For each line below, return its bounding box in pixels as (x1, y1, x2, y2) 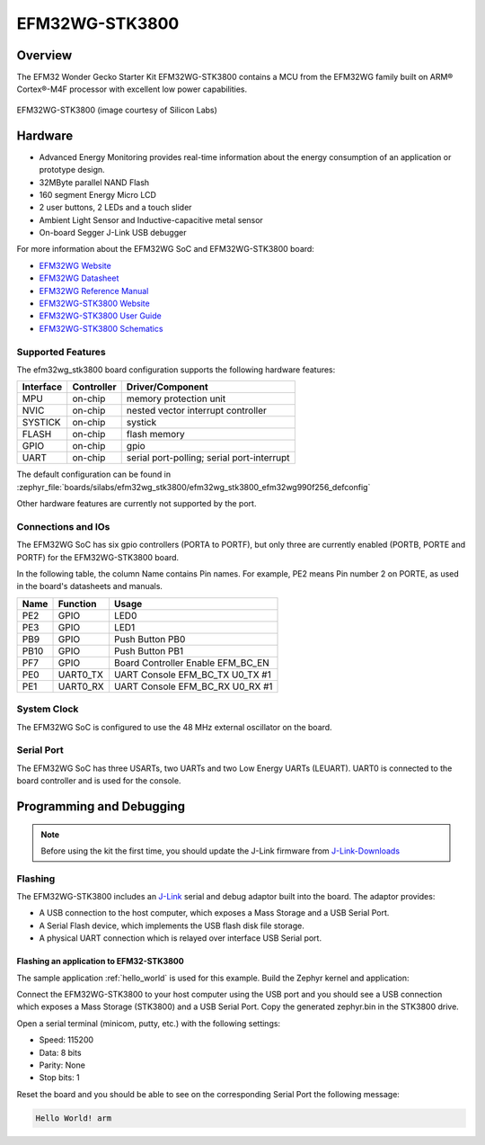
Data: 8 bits (39, 1047, 82, 1058)
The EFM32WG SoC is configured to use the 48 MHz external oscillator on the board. (16, 721, 332, 732)
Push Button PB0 (113, 632, 186, 645)
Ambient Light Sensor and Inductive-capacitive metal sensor (39, 214, 264, 225)
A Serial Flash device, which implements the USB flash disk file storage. (39, 920, 304, 931)
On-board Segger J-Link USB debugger (39, 228, 187, 238)
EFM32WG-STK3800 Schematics (39, 323, 163, 334)
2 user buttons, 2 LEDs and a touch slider (39, 202, 192, 213)
